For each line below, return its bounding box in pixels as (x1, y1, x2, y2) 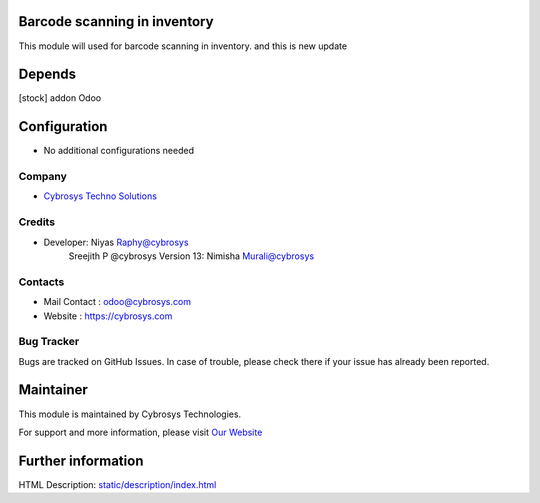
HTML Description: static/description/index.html (18, 478, 217, 490)
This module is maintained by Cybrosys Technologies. (18, 408, 242, 420)
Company (18, 170, 67, 184)
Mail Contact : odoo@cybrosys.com (43, 296, 192, 308)
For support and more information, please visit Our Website (18, 426, 263, 438)
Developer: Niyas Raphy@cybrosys (43, 236, 189, 248)
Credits (18, 215, 55, 229)
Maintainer (18, 381, 89, 399)
